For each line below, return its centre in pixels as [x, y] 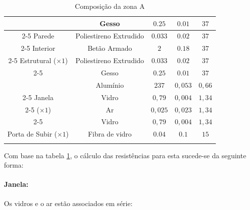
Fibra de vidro [110, 134]
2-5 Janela [38, 97]
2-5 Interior [38, 48]
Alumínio [110, 85]
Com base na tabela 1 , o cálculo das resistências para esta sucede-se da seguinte [125, 155]
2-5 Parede [38, 36]
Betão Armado [110, 48]
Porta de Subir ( [32, 134]
